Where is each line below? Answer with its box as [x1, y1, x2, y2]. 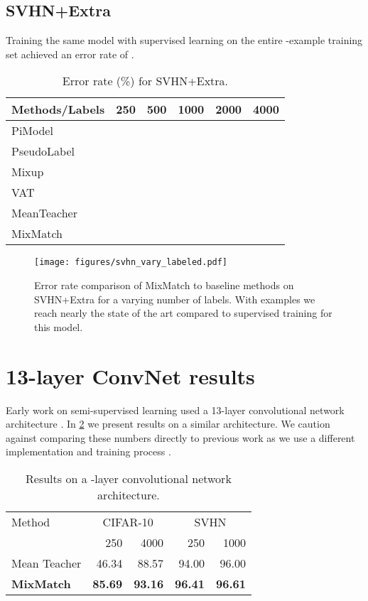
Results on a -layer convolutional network [26, 470, 232, 487]
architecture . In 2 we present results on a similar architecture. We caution [6, 416, 330, 431]
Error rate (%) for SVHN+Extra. [62, 72, 229, 90]
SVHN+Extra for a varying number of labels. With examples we [34, 291, 315, 306]
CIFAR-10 [102, 513, 153, 530]
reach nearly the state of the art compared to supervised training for [34, 305, 332, 320]
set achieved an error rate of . [6, 46, 134, 61]
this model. [34, 319, 83, 334]
